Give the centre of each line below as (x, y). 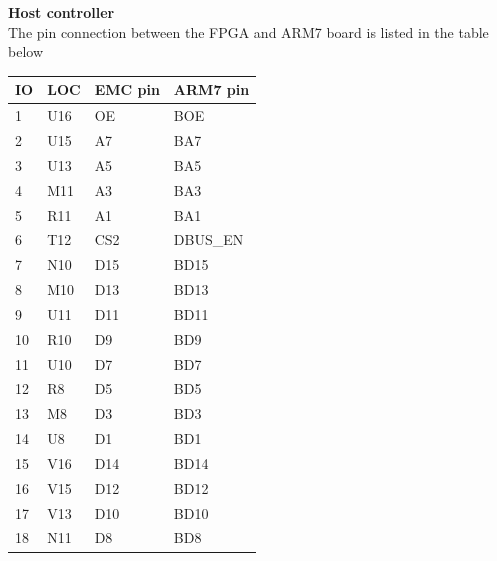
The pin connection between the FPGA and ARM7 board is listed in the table (248, 31)
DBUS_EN (208, 239)
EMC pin (127, 89)
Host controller (61, 12)
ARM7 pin (211, 89)
